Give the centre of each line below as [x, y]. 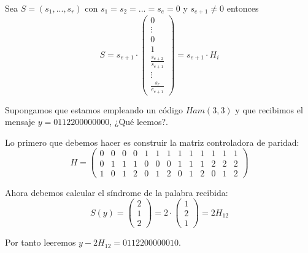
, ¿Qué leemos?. [139, 122]
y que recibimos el [269, 109]
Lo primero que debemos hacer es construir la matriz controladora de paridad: [152, 142]
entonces [243, 8]
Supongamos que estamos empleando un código [94, 109]
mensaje [20, 122]
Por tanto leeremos [40, 242]
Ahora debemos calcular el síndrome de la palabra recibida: [117, 192]
